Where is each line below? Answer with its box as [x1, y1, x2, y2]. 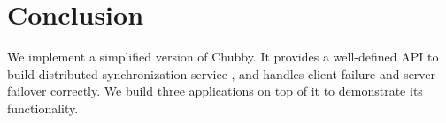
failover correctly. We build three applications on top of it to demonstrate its [7, 82, 423, 100]
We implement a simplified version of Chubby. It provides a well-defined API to [7, 47, 439, 66]
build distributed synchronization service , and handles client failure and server [7, 64, 436, 83]
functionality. [7, 98, 79, 117]
